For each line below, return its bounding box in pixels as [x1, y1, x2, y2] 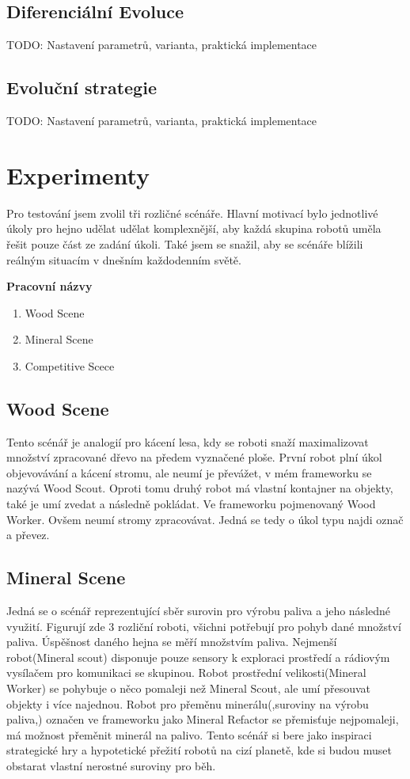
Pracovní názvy [6, 278, 93, 294]
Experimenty [6, 158, 150, 191]
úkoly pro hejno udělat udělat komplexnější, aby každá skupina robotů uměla [6, 220, 382, 237]
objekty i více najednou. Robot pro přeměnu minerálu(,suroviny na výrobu [6, 695, 369, 712]
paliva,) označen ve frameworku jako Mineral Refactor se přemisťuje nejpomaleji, [6, 711, 399, 728]
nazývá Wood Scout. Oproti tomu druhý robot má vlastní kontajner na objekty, [6, 480, 393, 496]
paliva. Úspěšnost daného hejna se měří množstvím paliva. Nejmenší [6, 633, 337, 650]
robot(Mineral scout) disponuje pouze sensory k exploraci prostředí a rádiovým [6, 648, 390, 665]
